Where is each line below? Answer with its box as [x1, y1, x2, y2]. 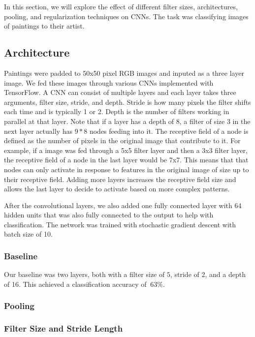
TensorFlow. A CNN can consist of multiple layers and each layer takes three [4, 87, 236, 97]
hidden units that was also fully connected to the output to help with [4, 210, 214, 220]
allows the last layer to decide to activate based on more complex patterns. [4, 184, 230, 194]
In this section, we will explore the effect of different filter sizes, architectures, [4, 1, 238, 11]
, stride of [170, 269, 199, 279]
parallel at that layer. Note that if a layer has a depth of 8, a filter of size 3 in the [4, 116, 251, 126]
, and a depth [205, 269, 246, 279]
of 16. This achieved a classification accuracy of [4, 278, 147, 289]
